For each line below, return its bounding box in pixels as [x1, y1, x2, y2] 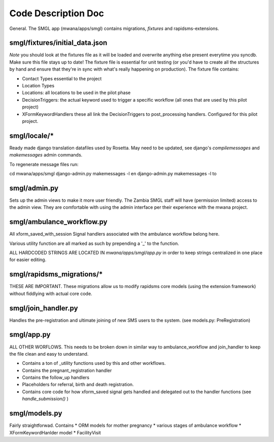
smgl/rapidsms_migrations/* [9, 270, 103, 279]
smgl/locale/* [9, 131, 54, 140]
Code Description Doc [9, 8, 104, 19]
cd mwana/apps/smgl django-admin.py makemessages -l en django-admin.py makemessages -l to [9, 171, 217, 177]
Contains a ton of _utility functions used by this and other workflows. [22, 360, 166, 366]
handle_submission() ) [22, 396, 68, 402]
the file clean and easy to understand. [9, 351, 89, 357]
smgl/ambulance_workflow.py [9, 217, 108, 226]
